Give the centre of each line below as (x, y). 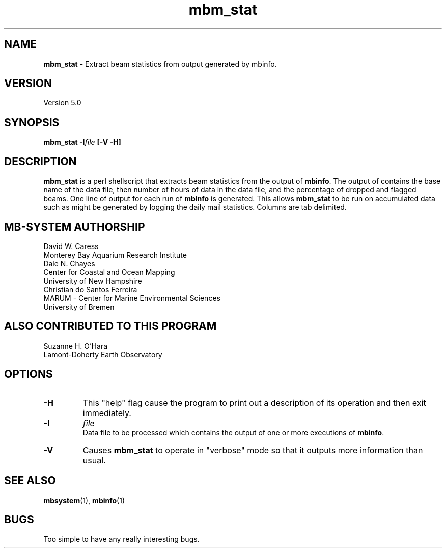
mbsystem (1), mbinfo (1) (84, 500)
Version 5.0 (62, 103)
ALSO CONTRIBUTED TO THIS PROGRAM (110, 326)
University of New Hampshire (93, 281)
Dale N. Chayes (69, 263)
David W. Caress (71, 246)
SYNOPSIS (32, 122)
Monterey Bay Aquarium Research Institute (115, 255)
